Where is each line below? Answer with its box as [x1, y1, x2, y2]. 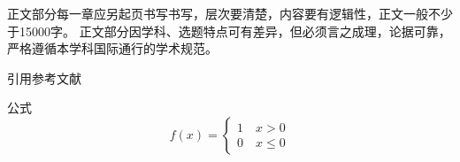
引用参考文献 [7, 68, 81, 87]
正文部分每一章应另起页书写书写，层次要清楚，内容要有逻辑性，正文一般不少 [7, 4, 453, 22]
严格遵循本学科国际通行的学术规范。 [7, 39, 218, 58]
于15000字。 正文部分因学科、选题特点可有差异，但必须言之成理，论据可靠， [7, 21, 451, 40]
